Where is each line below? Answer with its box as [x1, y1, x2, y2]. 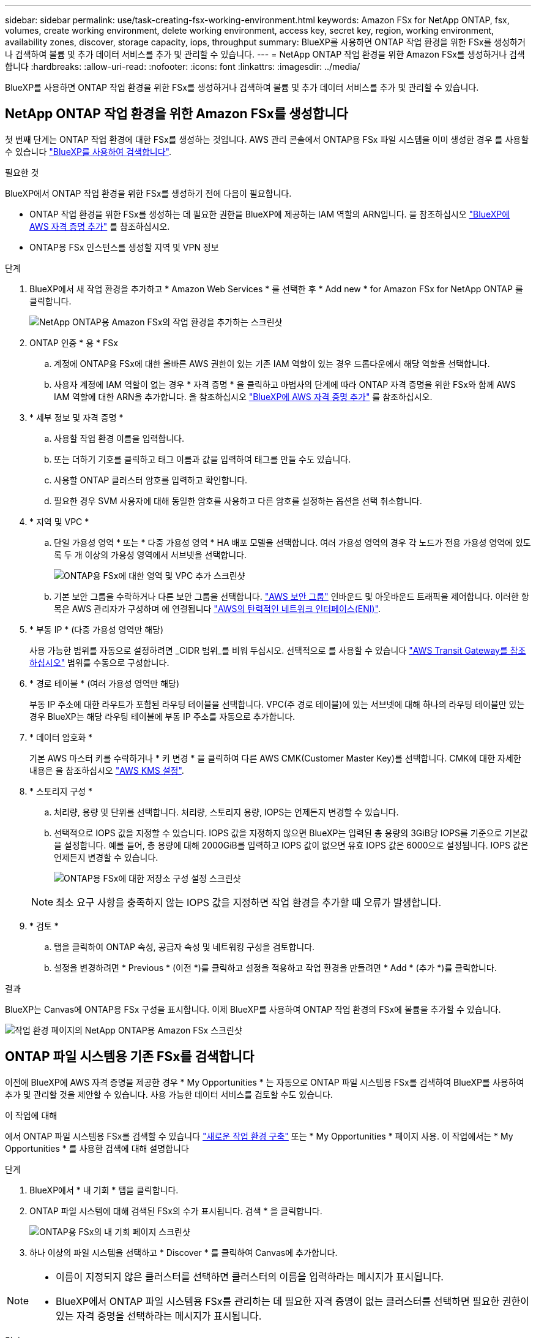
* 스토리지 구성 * [29, 785, 93, 796]
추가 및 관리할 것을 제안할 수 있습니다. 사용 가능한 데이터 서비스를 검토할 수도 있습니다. [5, 1089, 333, 1100]
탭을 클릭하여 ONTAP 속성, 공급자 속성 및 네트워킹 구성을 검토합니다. [54, 941, 315, 952]
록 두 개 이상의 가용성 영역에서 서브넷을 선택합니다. [54, 549, 247, 560]
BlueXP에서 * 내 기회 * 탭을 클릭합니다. [29, 1184, 179, 1195]
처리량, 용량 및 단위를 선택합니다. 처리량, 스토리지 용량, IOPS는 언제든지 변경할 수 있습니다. [54, 806, 399, 817]
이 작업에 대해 [5, 1109, 58, 1121]
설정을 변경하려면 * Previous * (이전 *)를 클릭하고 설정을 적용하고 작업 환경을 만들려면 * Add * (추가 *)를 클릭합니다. [54, 962, 497, 973]
